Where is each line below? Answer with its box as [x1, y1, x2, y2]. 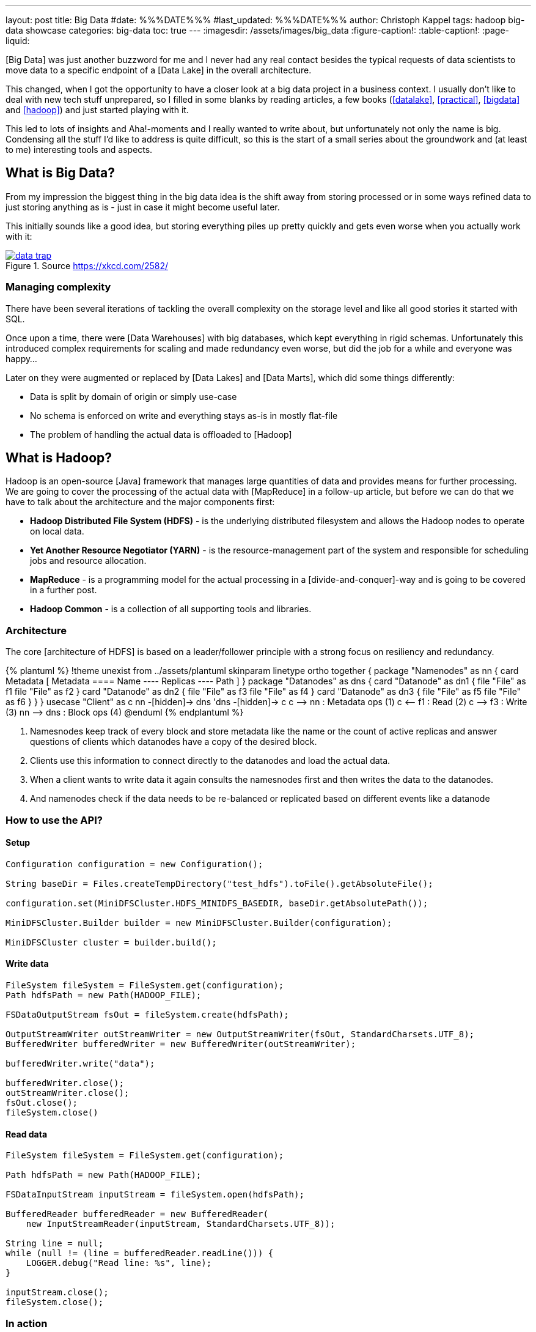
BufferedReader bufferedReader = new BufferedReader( [6, 1209, 268, 1219]
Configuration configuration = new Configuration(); [6, 859, 263, 869]
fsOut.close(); [6, 1098, 78, 1108]
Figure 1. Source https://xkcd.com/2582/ [6, 260, 169, 271]
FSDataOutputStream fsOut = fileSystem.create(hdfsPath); [6, 1010, 289, 1019]
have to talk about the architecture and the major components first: [6, 497, 275, 508]
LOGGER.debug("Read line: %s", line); [26, 1258, 212, 1268]
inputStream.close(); [6, 1287, 109, 1298]
